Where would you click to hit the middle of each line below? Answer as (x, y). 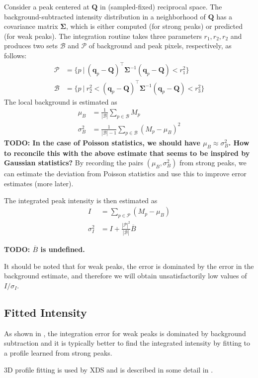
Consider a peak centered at (47, 6)
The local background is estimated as (61, 101)
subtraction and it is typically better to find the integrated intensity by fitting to (127, 343)
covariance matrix (31, 26)
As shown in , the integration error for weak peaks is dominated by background (125, 333)
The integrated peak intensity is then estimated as (81, 200)
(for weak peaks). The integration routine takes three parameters (103, 36)
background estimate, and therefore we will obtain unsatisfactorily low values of (126, 276)
